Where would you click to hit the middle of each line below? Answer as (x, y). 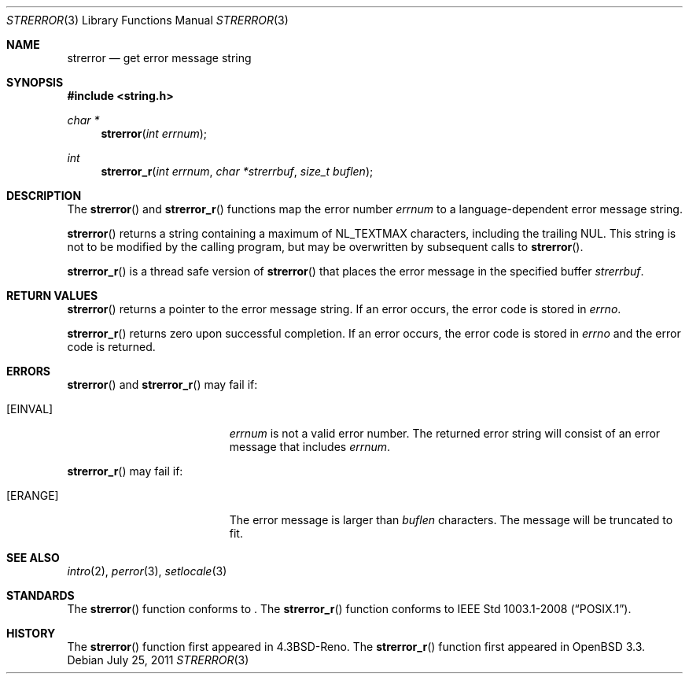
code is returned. (111, 347)
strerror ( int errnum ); (154, 133)
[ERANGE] (33, 495)
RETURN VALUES (52, 296)
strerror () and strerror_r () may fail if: (162, 384)
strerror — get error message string (159, 58)
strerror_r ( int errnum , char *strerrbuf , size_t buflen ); (237, 171)
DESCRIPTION (44, 196)
